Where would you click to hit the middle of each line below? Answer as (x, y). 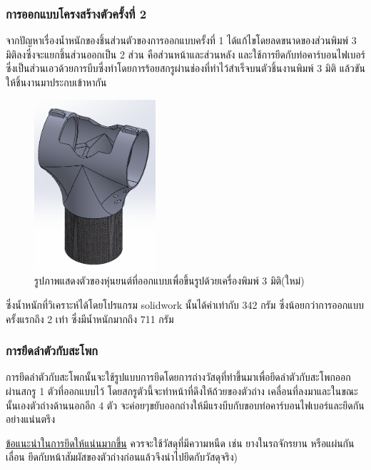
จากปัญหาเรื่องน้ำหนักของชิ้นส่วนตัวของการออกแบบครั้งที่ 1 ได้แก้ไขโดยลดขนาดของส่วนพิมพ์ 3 (181, 40)
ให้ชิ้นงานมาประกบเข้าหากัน (56, 82)
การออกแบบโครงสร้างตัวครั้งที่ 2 (76, 13)
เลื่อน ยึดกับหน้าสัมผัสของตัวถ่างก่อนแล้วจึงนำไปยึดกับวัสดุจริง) (122, 457)
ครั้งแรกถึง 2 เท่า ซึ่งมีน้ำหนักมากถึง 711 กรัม (90, 318)
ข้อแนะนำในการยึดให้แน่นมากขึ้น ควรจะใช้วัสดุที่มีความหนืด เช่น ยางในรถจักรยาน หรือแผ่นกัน (180, 443)
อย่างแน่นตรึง (31, 419)
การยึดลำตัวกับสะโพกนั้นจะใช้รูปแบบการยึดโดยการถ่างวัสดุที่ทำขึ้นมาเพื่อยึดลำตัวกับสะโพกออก (178, 377)
